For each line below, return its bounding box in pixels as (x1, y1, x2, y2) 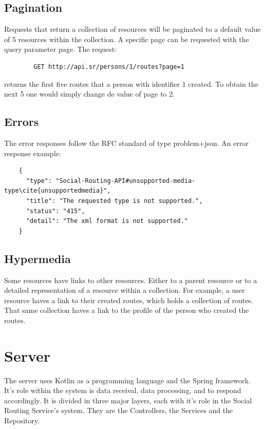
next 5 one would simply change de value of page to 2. (4, 88, 175, 99)
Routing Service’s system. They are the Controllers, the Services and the (4, 405, 233, 416)
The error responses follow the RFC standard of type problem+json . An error (4, 137, 249, 148)
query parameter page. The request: (4, 44, 117, 54)
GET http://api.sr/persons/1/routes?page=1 (33, 63, 184, 70)
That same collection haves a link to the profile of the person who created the (4, 305, 249, 315)
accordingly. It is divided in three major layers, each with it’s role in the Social (4, 395, 252, 405)
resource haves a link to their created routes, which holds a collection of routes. (4, 294, 254, 305)
